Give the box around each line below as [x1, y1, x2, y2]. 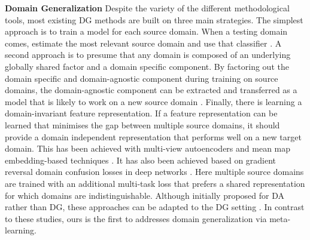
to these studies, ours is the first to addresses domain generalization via [5, 212, 267, 224]
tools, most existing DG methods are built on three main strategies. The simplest [5, 13, 303, 26]
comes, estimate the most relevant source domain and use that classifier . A [5, 36, 282, 49]
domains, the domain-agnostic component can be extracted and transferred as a [5, 84, 297, 96]
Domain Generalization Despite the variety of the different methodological [5, 2, 290, 14]
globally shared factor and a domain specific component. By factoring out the [5, 60, 289, 72]
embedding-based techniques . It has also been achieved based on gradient [5, 153, 276, 166]
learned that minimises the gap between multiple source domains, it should [5, 118, 280, 131]
